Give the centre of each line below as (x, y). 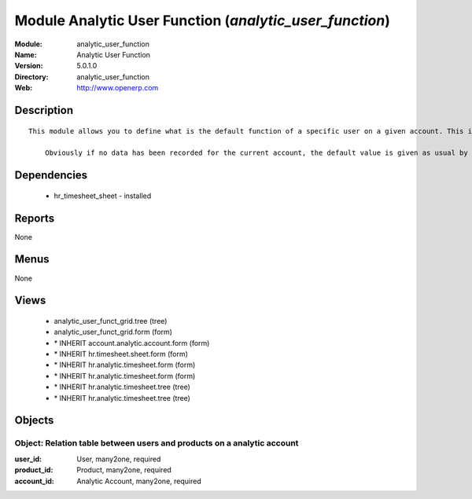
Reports (35, 218)
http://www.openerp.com (118, 88)
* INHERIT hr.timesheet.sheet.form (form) (121, 354)
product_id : (34, 470)
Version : (29, 66)
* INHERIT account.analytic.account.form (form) (132, 343)
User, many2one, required (119, 459)
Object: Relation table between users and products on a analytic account (157, 443)
